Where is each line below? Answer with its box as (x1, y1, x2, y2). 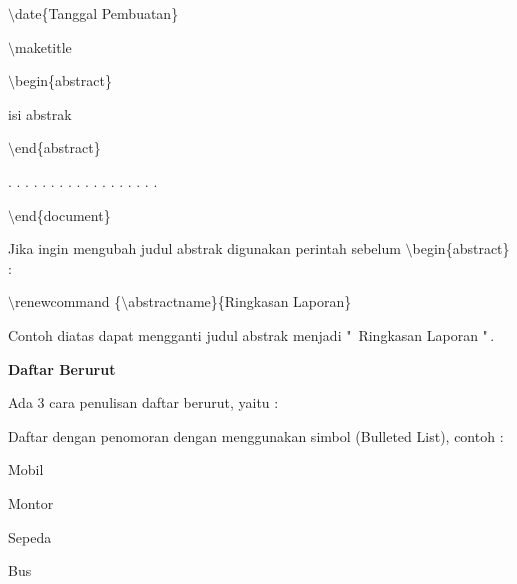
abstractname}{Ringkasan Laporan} (128, 291, 352, 312)
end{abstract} (15, 137, 101, 158)
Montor (8, 492, 54, 513)
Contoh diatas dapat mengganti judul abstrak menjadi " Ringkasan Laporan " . (8, 324, 495, 345)
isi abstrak (8, 103, 72, 124)
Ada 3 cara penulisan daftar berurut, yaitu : (8, 392, 279, 413)
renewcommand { (15, 291, 122, 312)
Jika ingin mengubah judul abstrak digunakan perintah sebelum (8, 238, 401, 259)
